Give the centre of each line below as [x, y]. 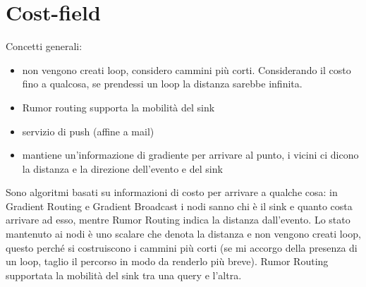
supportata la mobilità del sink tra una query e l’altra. [124, 275]
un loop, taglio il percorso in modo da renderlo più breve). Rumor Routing [167, 261]
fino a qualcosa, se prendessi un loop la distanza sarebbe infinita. [162, 84]
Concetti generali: [44, 46]
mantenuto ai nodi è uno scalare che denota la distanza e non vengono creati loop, [183, 234]
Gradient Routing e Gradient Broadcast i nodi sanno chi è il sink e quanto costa [179, 206]
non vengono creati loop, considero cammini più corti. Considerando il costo [187, 69]
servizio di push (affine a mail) [88, 131]
